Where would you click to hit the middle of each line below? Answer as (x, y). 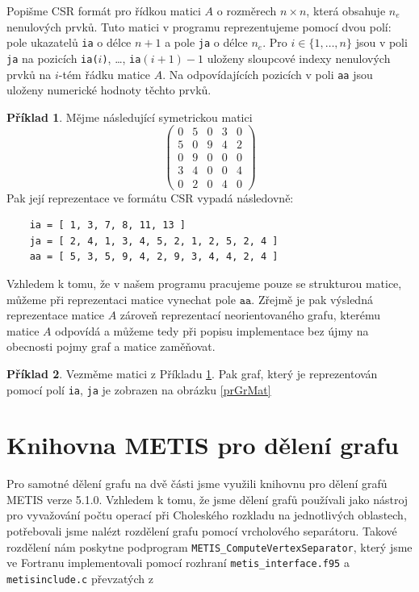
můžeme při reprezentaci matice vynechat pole (121, 299)
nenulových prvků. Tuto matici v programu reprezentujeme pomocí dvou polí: (199, 26)
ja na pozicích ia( (52, 58)
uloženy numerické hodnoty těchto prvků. (109, 90)
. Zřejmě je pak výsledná (312, 299)
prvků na (29, 74)
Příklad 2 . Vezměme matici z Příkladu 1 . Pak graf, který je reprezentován (192, 373)
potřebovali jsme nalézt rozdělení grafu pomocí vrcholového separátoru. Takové (202, 531)
